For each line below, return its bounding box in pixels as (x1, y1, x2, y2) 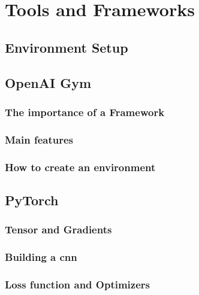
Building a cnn (5, 250, 77, 264)
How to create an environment (5, 159, 156, 174)
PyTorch (5, 190, 59, 209)
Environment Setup (5, 38, 128, 56)
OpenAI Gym (5, 73, 92, 92)
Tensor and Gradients (5, 222, 112, 237)
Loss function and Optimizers (5, 276, 150, 291)
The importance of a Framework (5, 104, 165, 119)
